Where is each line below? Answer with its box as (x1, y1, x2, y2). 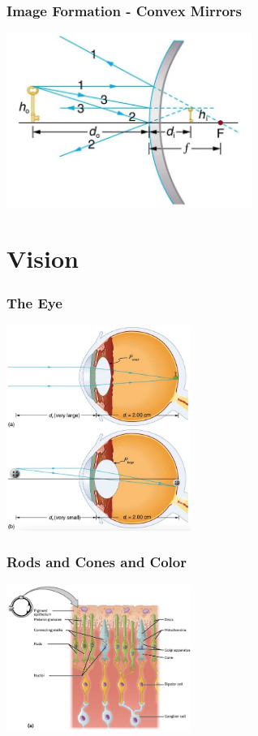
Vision (6, 242, 79, 275)
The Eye (6, 292, 62, 312)
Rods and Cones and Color (6, 552, 187, 572)
